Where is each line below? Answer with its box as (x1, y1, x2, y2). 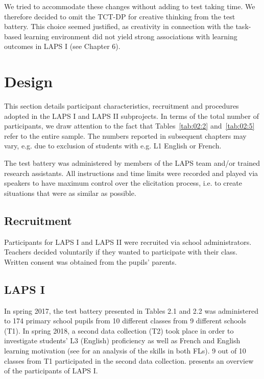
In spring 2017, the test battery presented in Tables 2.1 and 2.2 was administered (4, 305, 258, 316)
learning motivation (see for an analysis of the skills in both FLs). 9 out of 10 (4, 345, 246, 356)
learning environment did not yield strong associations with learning (23, 31, 237, 41)
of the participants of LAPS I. (4, 365, 98, 376)
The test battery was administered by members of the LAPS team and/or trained (4, 158, 260, 168)
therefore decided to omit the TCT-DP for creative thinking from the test (4, 11, 235, 21)
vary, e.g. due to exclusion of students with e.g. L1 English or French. (4, 140, 222, 151)
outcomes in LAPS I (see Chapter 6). (4, 41, 121, 52)
